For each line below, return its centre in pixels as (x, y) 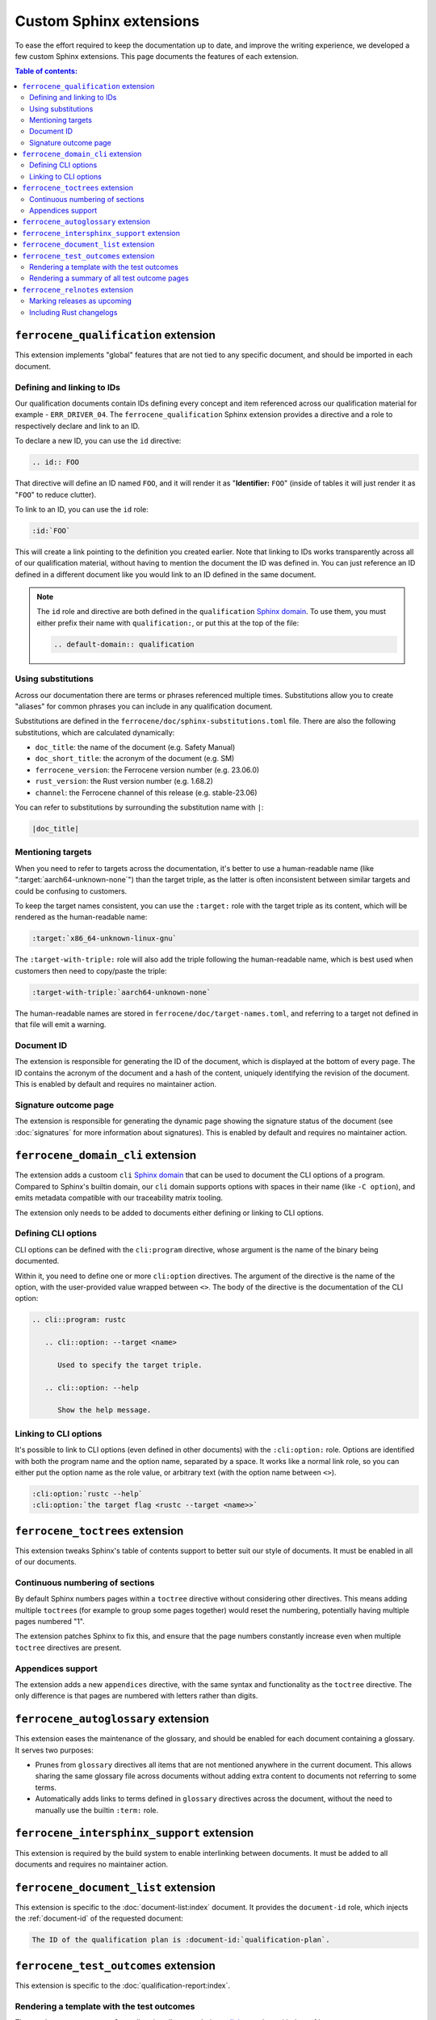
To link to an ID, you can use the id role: (82, 509)
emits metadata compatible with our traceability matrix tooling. (119, 1198)
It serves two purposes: (55, 1750)
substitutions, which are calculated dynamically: (95, 732)
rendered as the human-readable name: (81, 917)
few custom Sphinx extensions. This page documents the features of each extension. (157, 56)
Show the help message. (105, 1410)
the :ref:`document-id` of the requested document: (99, 1918)
